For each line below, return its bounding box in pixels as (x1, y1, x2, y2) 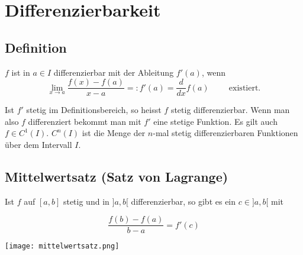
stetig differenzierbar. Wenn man (170, 104, 290, 116)
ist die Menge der (82, 127, 146, 139)
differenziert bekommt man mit (28, 115, 141, 127)
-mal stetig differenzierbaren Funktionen (153, 127, 298, 139)
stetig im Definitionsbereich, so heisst (26, 104, 162, 116)
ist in (11, 66, 30, 78)
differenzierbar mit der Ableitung (53, 66, 174, 78)
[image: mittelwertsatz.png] (5, 242, 120, 251)
